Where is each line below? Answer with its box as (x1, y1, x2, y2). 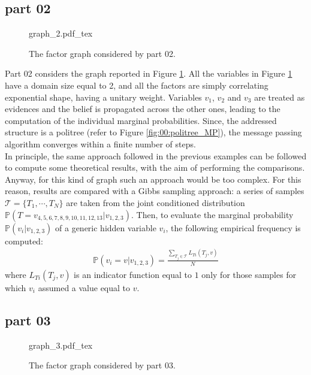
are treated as (254, 90, 305, 103)
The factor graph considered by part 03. (29, 359, 176, 371)
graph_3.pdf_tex (29, 338, 93, 351)
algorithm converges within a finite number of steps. (5, 137, 196, 150)
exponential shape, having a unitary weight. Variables (5, 90, 202, 103)
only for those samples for (201, 268, 297, 280)
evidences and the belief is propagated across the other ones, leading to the (5, 102, 280, 115)
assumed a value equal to (38, 281, 131, 294)
